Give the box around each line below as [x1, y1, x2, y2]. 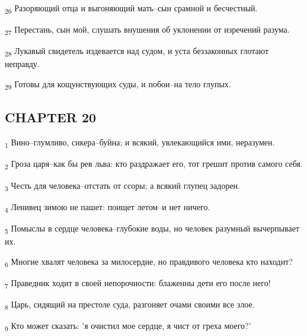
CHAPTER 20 [5, 108, 97, 126]
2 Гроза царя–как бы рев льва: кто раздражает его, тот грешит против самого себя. [5, 157, 303, 172]
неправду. [5, 58, 40, 70]
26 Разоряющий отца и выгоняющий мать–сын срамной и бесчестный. [5, 2, 258, 15]
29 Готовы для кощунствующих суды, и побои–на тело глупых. [5, 77, 231, 91]
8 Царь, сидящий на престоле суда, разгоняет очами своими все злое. [5, 297, 255, 312]
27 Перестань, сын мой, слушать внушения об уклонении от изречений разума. [5, 23, 290, 37]
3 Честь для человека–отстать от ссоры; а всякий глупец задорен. [5, 179, 240, 193]
